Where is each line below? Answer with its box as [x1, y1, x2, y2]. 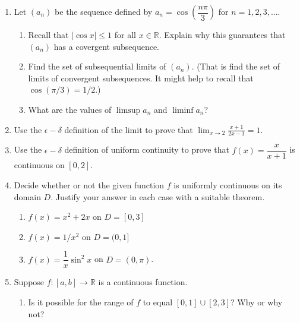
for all [114, 29, 136, 40]
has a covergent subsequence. [53, 40, 159, 52]
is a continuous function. [98, 276, 188, 288]
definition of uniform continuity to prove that [64, 143, 229, 156]
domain [14, 190, 41, 203]
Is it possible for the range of [28, 296, 134, 308]
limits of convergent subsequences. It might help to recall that [28, 71, 254, 84]
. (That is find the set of [191, 60, 280, 72]
